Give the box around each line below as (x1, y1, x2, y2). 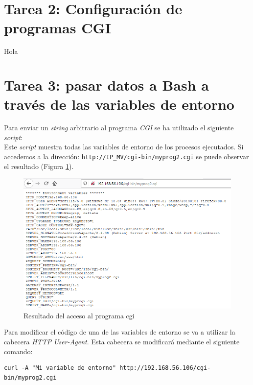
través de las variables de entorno (4, 94, 234, 114)
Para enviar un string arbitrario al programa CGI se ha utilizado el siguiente (4, 122, 234, 133)
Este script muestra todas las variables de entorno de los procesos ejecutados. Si (4, 142, 244, 152)
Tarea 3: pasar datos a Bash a (4, 75, 209, 95)
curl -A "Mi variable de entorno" (4, 364, 116, 372)
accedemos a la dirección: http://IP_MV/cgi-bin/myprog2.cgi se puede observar (4, 151, 249, 161)
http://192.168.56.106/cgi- (119, 364, 211, 372)
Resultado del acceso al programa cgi (23, 310, 135, 320)
